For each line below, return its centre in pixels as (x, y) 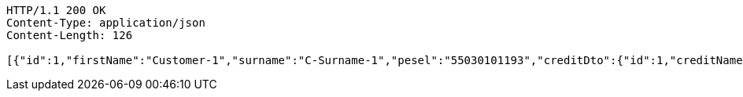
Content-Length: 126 (70, 35)
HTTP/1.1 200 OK (56, 10)
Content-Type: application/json (106, 23)
